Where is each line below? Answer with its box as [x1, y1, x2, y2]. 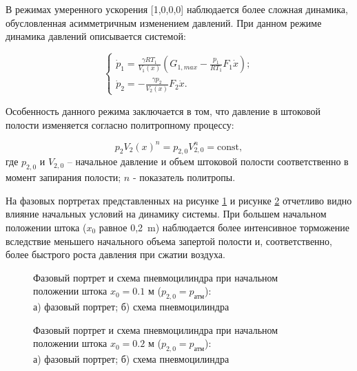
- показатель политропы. [132, 170, 236, 184]
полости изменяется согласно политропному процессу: [6, 117, 234, 131]
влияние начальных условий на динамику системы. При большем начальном [6, 206, 327, 221]
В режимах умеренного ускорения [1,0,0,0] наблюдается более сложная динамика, [6, 2, 348, 16]
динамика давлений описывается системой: [6, 29, 186, 43]
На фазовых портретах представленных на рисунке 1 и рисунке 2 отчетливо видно [6, 193, 352, 207]
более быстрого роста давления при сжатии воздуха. [6, 247, 225, 262]
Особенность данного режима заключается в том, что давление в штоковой [6, 103, 321, 118]
